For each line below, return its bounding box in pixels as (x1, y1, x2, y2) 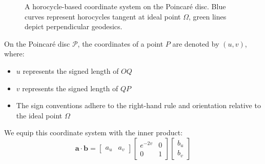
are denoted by (172, 38, 219, 49)
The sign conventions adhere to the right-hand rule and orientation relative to (16, 100, 261, 111)
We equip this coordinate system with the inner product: (4, 127, 183, 138)
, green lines (188, 11, 227, 22)
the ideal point (16, 110, 63, 120)
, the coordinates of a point (77, 38, 164, 49)
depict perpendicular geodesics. (25, 21, 123, 32)
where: (4, 48, 25, 59)
